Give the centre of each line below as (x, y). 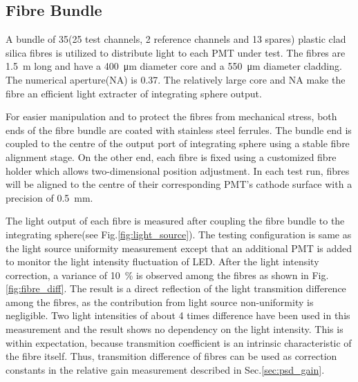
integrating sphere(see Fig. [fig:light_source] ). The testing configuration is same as (179, 234)
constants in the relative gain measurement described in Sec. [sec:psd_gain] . (165, 369)
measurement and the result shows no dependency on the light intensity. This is (175, 329)
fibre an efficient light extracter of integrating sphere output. (134, 93)
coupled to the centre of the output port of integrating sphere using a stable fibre (178, 143)
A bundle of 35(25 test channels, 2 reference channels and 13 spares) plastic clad (176, 39)
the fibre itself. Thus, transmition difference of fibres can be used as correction (171, 356)
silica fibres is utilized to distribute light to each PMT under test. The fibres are (176, 52)
